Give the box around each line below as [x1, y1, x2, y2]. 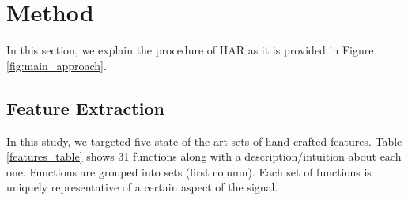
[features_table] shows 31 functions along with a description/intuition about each [6, 148, 402, 165]
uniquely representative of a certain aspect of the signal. [6, 179, 278, 195]
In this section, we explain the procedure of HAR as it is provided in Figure [6, 42, 374, 58]
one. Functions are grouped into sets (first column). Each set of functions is [6, 163, 372, 180]
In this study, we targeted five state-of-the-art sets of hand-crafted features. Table [6, 132, 402, 149]
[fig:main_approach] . [6, 57, 107, 73]
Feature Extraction [6, 95, 164, 120]
